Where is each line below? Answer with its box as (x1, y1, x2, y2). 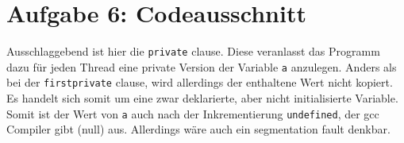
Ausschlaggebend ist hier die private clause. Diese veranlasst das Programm (6, 43, 380, 60)
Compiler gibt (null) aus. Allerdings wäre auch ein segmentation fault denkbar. (6, 121, 391, 137)
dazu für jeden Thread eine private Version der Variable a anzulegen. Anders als (6, 58, 397, 75)
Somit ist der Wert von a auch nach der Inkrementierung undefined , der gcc (6, 105, 379, 122)
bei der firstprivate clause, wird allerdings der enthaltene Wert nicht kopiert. (6, 74, 393, 91)
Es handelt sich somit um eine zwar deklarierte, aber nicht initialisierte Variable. (6, 90, 398, 106)
